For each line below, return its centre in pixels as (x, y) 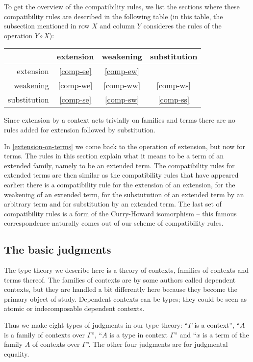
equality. (17, 353)
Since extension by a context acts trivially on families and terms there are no (120, 120)
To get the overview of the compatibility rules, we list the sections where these (122, 6)
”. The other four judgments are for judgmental (157, 344)
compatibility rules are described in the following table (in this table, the (114, 16)
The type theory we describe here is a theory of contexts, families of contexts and (126, 270)
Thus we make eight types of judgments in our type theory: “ (96, 325)
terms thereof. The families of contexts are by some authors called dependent (120, 279)
